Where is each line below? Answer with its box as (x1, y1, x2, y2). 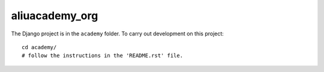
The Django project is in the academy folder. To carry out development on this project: (11, 30, 224, 37)
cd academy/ (22, 44, 57, 50)
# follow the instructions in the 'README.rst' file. (22, 52, 183, 59)
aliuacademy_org (11, 9, 98, 22)
